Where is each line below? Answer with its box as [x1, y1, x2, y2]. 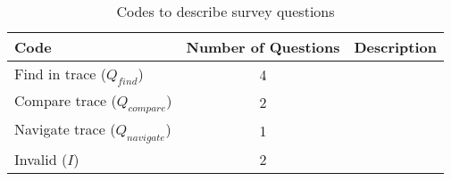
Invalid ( [14, 148, 68, 169]
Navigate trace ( [14, 119, 116, 140]
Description [354, 37, 438, 57]
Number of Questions [186, 37, 340, 57]
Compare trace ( [14, 90, 117, 111]
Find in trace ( [14, 63, 106, 84]
